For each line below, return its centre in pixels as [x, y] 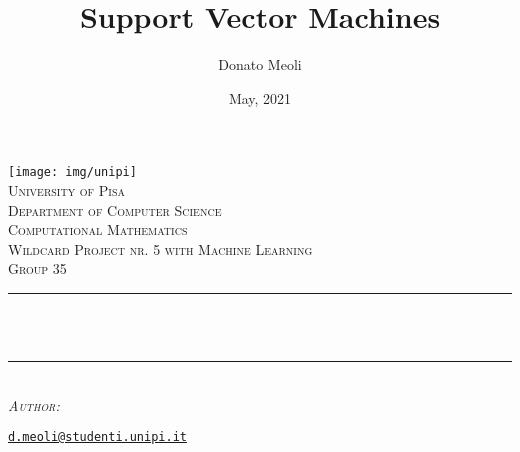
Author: [34, 404]
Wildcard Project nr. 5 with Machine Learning [160, 248]
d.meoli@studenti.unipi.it [97, 437]
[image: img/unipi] [72, 172]
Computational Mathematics [98, 229]
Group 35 [37, 268]
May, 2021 [260, 97]
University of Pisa [67, 189]
